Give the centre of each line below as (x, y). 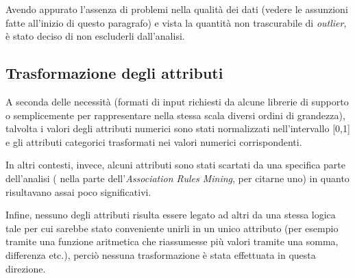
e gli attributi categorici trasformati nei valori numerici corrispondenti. (154, 141)
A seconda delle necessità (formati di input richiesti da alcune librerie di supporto (177, 101)
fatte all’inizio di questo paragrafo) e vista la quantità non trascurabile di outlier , (176, 22)
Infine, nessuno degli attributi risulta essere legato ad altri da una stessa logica (171, 215)
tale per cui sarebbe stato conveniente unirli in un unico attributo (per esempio (172, 228)
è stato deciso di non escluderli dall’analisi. (95, 36)
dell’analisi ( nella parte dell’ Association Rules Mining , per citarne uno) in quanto (177, 178)
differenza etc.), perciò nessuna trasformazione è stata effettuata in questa (161, 254)
